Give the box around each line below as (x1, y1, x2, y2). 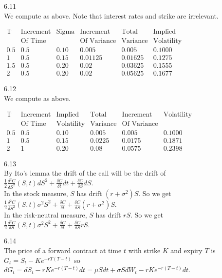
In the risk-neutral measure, (4, 209, 87, 219)
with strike (128, 245, 161, 256)
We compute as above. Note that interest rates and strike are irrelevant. (4, 10, 219, 20)
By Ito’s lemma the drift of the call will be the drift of (4, 168, 166, 178)
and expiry (170, 245, 203, 256)
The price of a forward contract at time (4, 245, 122, 256)
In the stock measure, (4, 188, 68, 198)
